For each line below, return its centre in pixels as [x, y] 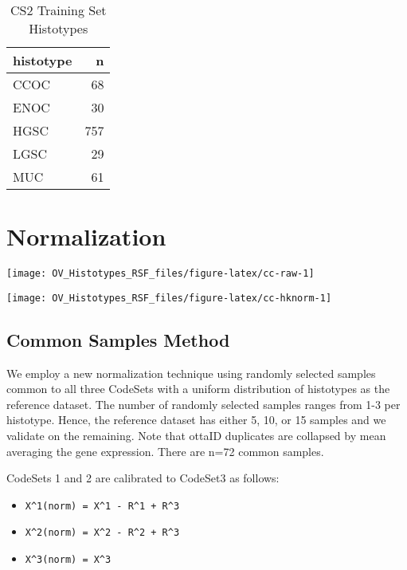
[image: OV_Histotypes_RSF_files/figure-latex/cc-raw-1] [160, 274]
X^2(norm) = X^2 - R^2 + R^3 [102, 533]
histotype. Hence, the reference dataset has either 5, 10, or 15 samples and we [196, 420]
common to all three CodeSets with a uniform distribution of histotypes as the [198, 389]
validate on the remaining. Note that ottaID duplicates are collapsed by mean [196, 436]
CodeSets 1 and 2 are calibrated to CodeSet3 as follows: [143, 478]
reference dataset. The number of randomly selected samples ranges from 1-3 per [203, 404]
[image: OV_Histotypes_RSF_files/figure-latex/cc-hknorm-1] [169, 298]
